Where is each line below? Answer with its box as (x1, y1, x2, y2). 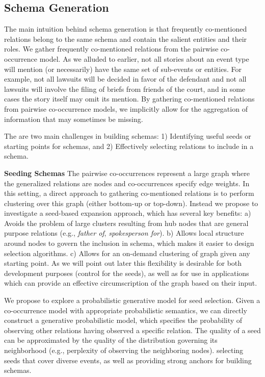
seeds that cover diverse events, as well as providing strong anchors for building (4, 355, 252, 365)
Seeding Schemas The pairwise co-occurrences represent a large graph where (4, 167, 250, 178)
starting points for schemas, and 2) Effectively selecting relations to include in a (4, 140, 254, 151)
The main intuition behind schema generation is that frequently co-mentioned (4, 23, 247, 34)
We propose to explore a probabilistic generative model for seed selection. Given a (4, 295, 260, 306)
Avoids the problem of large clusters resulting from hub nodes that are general (4, 217, 249, 228)
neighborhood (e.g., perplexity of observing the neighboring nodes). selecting (4, 345, 244, 356)
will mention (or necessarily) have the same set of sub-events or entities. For (4, 63, 242, 74)
